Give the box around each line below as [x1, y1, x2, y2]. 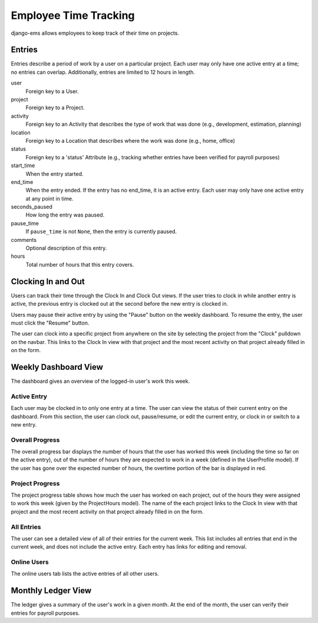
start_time [11, 162, 35, 169]
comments [11, 236, 37, 243]
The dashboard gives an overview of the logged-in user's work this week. [11, 378, 190, 385]
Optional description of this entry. [25, 245, 107, 252]
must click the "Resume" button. [11, 319, 90, 326]
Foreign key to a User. [25, 87, 79, 94]
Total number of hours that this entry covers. [25, 261, 134, 268]
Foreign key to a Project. [25, 104, 85, 112]
